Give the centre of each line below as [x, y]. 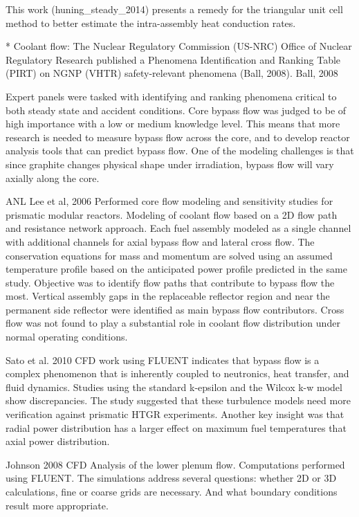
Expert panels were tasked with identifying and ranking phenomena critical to [171, 96]
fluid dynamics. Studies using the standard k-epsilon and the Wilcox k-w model [174, 387]
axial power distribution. [58, 441]
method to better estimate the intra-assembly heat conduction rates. [151, 22]
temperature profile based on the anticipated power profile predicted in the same [176, 269]
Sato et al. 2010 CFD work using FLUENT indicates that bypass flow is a [163, 360]
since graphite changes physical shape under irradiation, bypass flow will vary [170, 164]
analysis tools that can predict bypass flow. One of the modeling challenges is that [180, 151]
